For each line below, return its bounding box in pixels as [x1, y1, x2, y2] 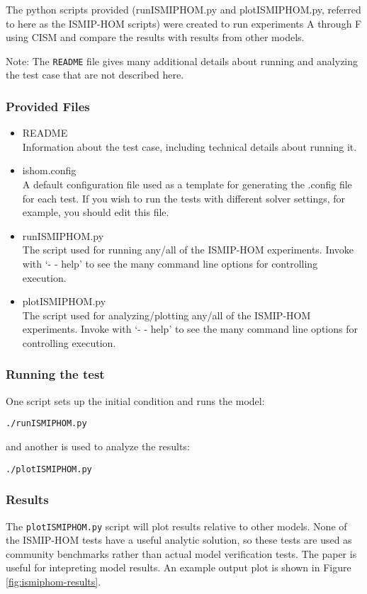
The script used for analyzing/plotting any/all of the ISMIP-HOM [22, 307, 311, 322]
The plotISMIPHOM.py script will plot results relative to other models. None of [6, 518, 347, 533]
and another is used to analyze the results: [6, 439, 190, 454]
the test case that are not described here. [6, 67, 184, 82]
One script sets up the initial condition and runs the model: [6, 393, 265, 408]
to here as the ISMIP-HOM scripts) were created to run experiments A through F [6, 16, 362, 30]
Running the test [6, 365, 105, 383]
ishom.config [22, 163, 77, 178]
